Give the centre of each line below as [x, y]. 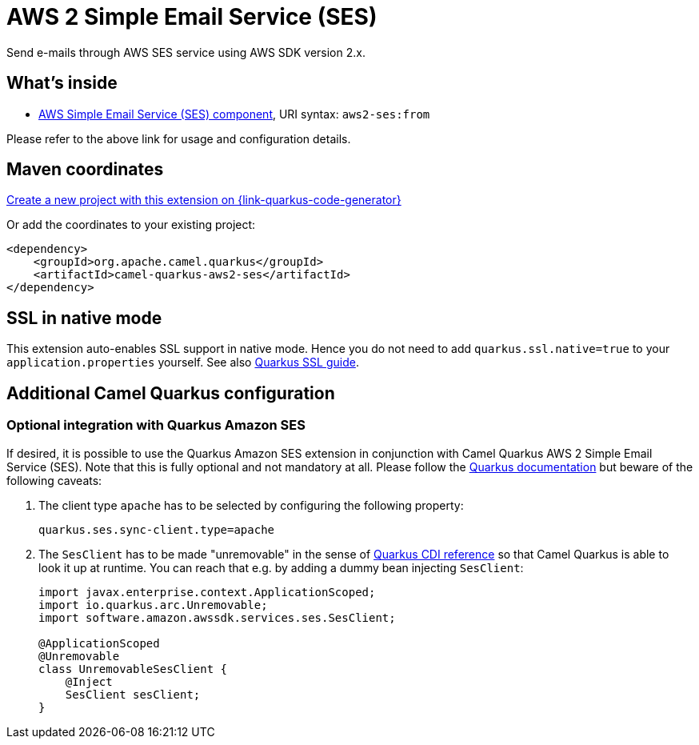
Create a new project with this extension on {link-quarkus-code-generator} [204, 200]
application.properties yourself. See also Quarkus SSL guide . [183, 362]
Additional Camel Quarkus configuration [171, 393]
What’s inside [62, 83]
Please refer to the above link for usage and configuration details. [179, 138]
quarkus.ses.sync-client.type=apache [157, 529]
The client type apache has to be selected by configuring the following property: [251, 505]
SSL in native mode [84, 318]
